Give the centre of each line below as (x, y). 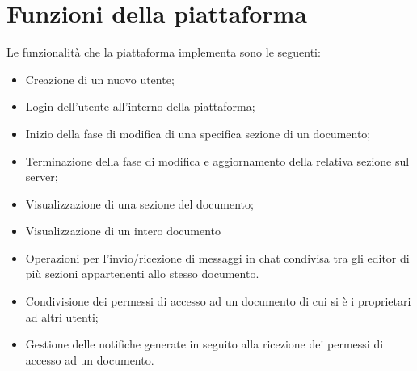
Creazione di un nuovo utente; (100, 79)
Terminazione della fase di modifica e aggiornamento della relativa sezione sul (217, 160)
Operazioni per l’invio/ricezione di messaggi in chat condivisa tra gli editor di (217, 257)
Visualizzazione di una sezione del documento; (139, 203)
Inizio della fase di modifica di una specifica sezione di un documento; (198, 133)
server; (42, 177)
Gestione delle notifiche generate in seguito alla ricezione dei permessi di (204, 344)
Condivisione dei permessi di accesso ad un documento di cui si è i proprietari (218, 301)
